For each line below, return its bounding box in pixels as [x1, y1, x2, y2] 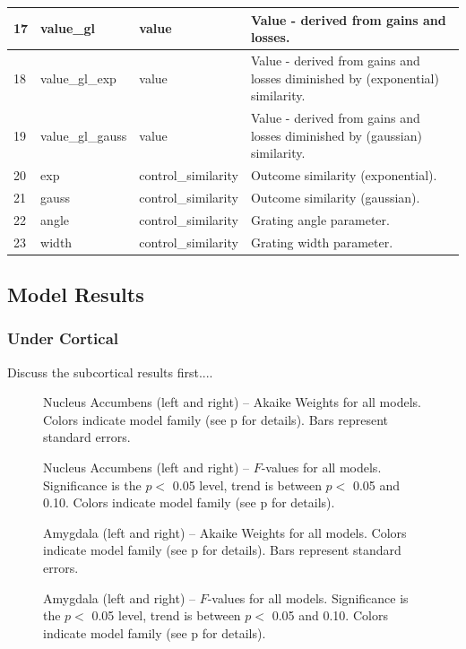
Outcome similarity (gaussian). [250, 187, 420, 206]
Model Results [7, 281, 144, 308]
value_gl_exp [40, 68, 116, 87]
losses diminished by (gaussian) [250, 125, 422, 144]
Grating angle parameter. [250, 210, 390, 229]
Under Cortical [7, 327, 119, 350]
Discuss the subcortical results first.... [7, 362, 213, 381]
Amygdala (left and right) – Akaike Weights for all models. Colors [43, 523, 407, 541]
